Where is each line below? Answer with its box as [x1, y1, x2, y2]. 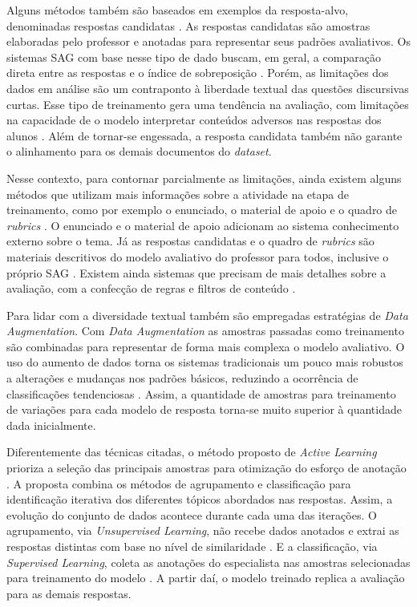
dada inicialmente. [6, 416, 96, 433]
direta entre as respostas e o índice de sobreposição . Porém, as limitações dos [6, 64, 389, 81]
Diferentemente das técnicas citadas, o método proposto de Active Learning [6, 443, 377, 460]
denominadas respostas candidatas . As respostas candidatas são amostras [6, 17, 370, 34]
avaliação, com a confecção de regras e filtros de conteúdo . [6, 280, 296, 297]
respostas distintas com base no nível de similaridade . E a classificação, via [6, 538, 378, 554]
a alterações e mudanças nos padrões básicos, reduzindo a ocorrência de [6, 370, 358, 386]
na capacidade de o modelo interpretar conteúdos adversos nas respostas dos [6, 111, 382, 128]
